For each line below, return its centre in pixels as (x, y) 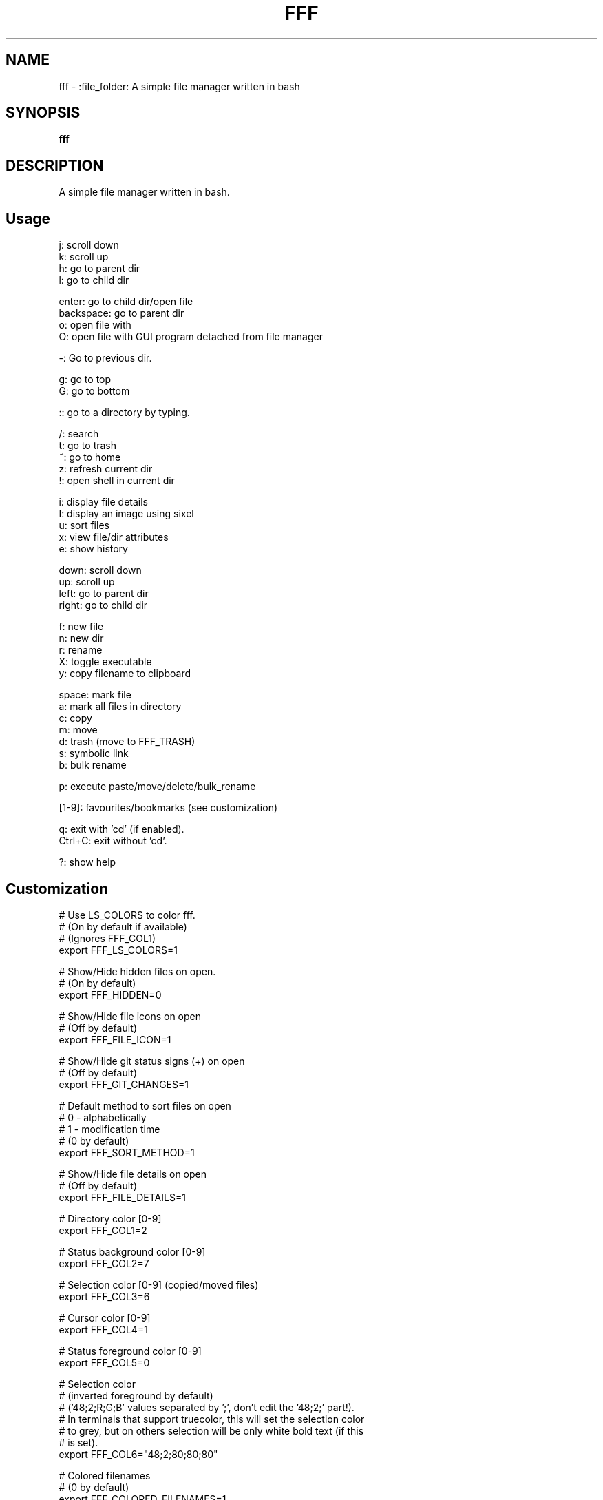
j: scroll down (89, 245)
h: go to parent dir (99, 269)
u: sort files (84, 525)
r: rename (81, 650)
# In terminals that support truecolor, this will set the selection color (212, 1419)
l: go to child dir (94, 280)
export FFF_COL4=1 (103, 1329)
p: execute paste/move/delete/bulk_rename (157, 787)
